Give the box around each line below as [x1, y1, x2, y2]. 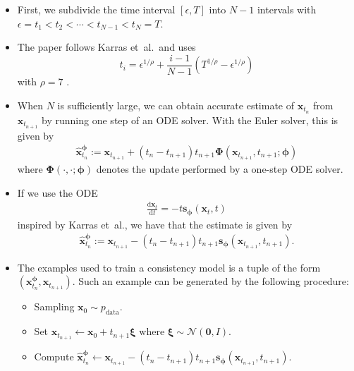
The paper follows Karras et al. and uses [17, 39, 196, 54]
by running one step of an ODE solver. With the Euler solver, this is [42, 112, 338, 127]
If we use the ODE [17, 185, 98, 200]
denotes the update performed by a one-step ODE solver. [96, 161, 343, 176]
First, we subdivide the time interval [17, 2, 176, 16]
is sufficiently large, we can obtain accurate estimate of [57, 97, 295, 112]
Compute [34, 349, 74, 364]
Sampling [34, 299, 75, 314]
